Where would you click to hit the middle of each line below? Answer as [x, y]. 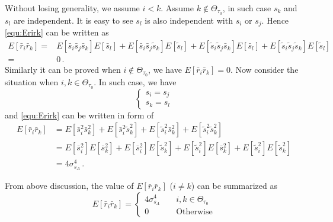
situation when [32, 81]
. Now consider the [264, 69]
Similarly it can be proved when [63, 69]
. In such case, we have [135, 81]
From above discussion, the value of [69, 186]
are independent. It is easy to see [73, 20]
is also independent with [189, 20]
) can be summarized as [234, 186]
